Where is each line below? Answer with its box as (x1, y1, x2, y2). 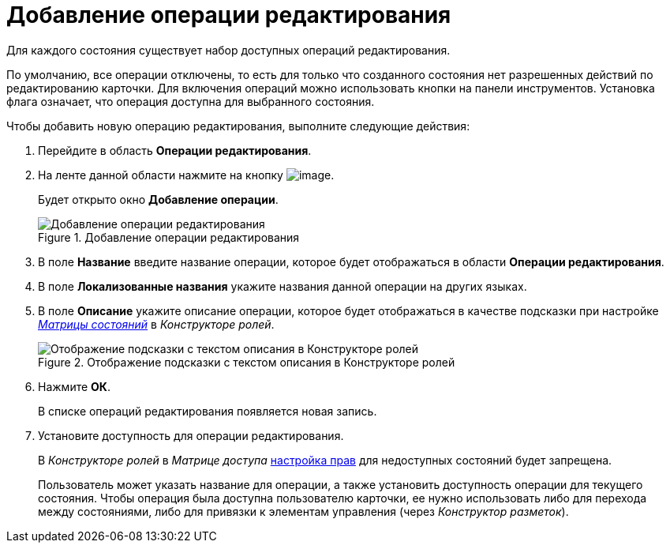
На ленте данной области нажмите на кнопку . (38, 167, 335, 182)
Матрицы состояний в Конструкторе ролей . (38, 317, 275, 331)
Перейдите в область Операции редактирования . (38, 143, 312, 157)
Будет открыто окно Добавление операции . (38, 192, 279, 206)
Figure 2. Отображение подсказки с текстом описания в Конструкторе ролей (38, 355, 455, 369)
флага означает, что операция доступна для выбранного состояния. (6, 94, 375, 108)
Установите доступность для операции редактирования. (38, 428, 344, 442)
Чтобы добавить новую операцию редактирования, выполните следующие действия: (6, 118, 470, 133)
